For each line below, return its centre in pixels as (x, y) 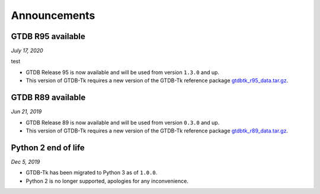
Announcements (53, 15)
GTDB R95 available (48, 36)
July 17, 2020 (27, 51)
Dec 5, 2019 (25, 161)
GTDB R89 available (48, 98)
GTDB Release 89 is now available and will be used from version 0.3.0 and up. (123, 122)
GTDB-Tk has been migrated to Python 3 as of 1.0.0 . (92, 173)
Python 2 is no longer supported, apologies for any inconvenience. (107, 181)
